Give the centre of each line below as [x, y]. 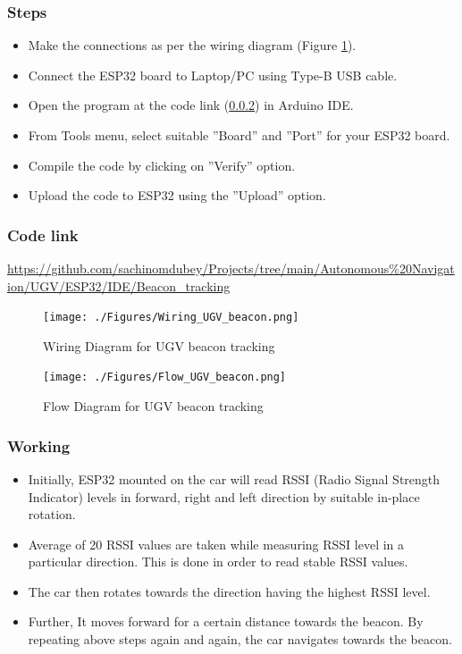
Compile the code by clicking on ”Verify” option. [162, 165]
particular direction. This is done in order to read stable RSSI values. [218, 562]
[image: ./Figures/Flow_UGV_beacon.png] [165, 377]
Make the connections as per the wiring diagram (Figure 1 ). [192, 45]
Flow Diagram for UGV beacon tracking [153, 406]
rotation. [52, 514]
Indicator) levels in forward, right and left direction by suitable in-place [224, 496]
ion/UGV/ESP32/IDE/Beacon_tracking [119, 285]
